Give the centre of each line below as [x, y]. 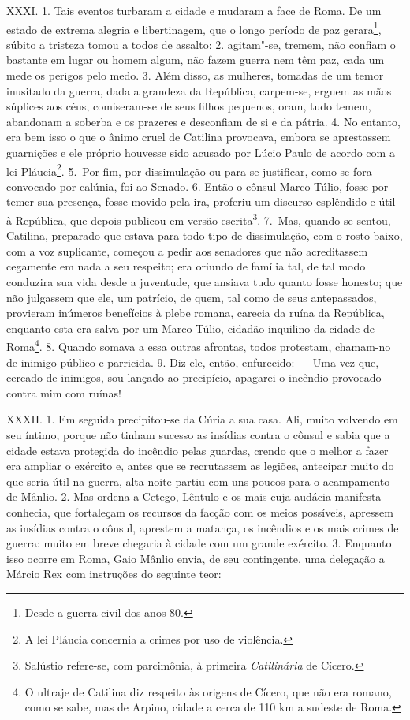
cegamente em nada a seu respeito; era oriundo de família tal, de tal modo [186, 266]
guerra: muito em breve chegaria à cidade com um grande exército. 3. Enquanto [199, 543]
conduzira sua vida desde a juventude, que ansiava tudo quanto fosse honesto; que [205, 282]
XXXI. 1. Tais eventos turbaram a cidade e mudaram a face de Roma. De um [194, 10]
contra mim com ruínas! [64, 392]
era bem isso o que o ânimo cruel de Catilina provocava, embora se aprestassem [199, 137]
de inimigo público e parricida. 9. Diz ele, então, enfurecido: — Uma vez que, [193, 362]
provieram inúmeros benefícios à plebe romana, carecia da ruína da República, [196, 313]
